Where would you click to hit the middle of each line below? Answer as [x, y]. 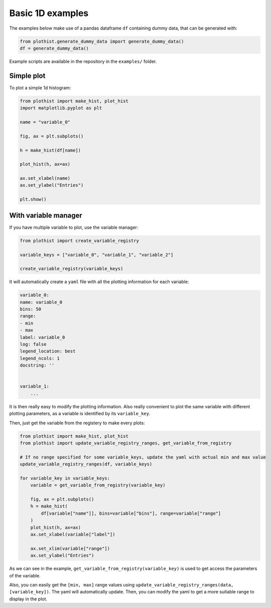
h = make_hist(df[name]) [50, 150]
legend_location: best [48, 351]
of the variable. [25, 575]
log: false [33, 344]
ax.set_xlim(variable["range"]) [70, 548]
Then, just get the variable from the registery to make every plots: [77, 423]
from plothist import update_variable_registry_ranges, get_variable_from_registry [126, 443]
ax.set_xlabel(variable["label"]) [73, 534]
